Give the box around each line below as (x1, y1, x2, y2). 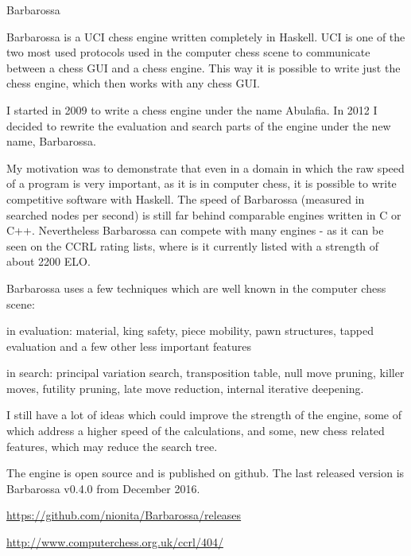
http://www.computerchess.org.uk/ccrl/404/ (6, 534, 223, 550)
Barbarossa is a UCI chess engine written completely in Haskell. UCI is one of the (6, 28, 405, 45)
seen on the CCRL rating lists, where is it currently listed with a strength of (6, 237, 379, 254)
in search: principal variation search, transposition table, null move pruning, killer (6, 364, 405, 381)
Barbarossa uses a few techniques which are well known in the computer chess (6, 279, 386, 296)
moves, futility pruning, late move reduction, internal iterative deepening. (6, 379, 364, 396)
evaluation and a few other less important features (6, 337, 251, 354)
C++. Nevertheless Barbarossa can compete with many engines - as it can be (6, 222, 384, 239)
